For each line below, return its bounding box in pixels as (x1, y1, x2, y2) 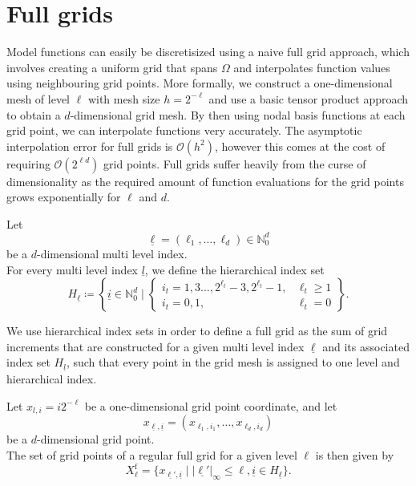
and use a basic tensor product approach (208, 90, 409, 107)
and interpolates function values (233, 59, 390, 75)
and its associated (322, 338, 410, 354)
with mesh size (87, 90, 160, 107)
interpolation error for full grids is (6, 137, 173, 154)
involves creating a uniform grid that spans (6, 59, 218, 75)
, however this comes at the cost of (215, 137, 386, 154)
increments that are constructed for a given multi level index (6, 338, 305, 354)
